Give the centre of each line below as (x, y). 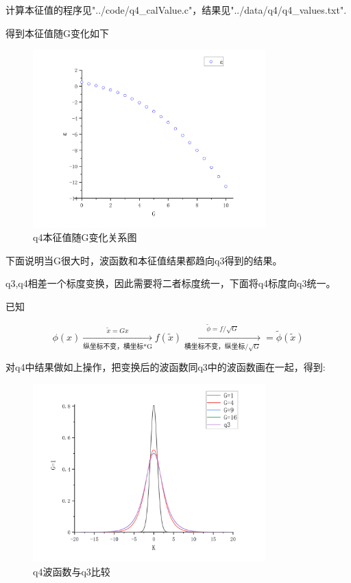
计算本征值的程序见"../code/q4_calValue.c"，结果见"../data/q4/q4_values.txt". (176, 10)
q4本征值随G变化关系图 (85, 237)
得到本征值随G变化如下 (57, 33)
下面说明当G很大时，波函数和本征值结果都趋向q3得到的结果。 (144, 260)
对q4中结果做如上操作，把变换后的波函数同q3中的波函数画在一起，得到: (166, 367)
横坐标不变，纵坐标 (215, 347)
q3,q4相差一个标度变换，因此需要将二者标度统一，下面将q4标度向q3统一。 (171, 283)
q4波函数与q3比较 (72, 571)
